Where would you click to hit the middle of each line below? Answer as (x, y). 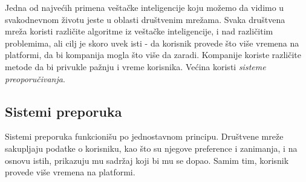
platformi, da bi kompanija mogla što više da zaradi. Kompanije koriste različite (153, 55)
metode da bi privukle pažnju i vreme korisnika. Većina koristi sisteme (135, 66)
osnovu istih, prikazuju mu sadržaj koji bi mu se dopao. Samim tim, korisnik (147, 160)
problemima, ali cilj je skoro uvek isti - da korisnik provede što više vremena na (152, 43)
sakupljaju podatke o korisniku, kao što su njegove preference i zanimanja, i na (151, 148)
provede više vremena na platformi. (70, 172)
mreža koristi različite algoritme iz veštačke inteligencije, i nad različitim (139, 31)
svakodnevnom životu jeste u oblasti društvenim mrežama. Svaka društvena (145, 19)
